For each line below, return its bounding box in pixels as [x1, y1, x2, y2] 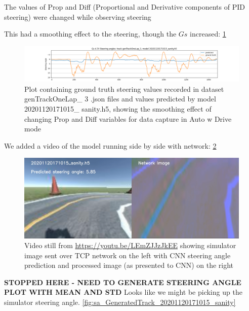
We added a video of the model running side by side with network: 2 [4, 140, 217, 151]
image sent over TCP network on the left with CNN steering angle [24, 250, 231, 260]
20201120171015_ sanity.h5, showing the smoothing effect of [24, 103, 212, 114]
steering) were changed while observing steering [4, 11, 151, 22]
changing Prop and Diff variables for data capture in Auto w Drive [24, 113, 232, 124]
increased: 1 [190, 28, 226, 39]
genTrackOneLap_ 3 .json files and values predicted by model [24, 93, 216, 104]
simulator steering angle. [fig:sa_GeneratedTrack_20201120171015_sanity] [4, 297, 236, 307]
